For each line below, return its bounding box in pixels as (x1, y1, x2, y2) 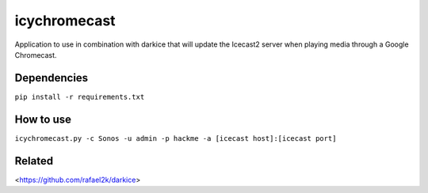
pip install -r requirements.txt (14, 92, 145, 101)
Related (14, 154, 54, 168)
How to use (14, 112, 71, 126)
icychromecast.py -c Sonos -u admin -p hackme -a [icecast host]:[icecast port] (14, 134, 337, 142)
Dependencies (14, 71, 89, 85)
